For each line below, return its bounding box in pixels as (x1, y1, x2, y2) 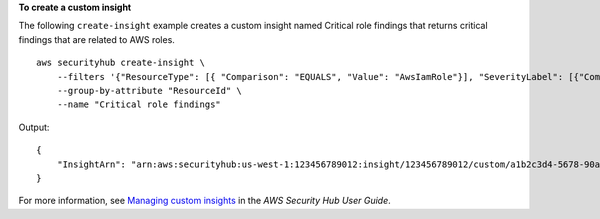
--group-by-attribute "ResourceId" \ (56, 85, 242, 96)
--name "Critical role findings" (56, 99, 222, 110)
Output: (18, 121, 50, 133)
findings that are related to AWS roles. (18, 33, 175, 45)
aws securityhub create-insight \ (36, 57, 205, 69)
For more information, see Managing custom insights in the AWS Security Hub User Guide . (18, 195, 392, 207)
